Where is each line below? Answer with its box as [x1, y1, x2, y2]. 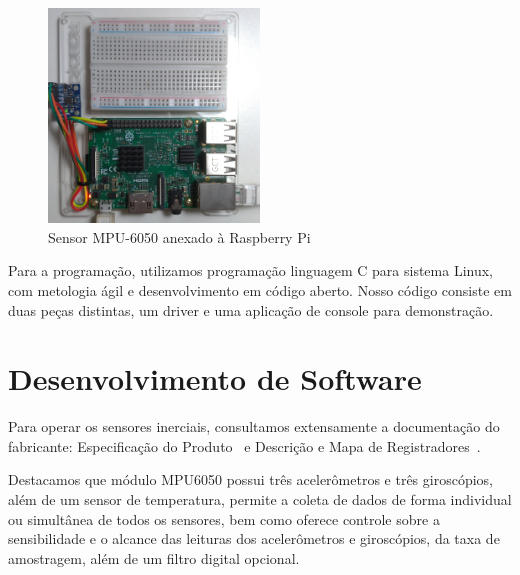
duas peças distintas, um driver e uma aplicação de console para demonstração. [8, 299, 494, 320]
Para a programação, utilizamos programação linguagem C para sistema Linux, [8, 260, 494, 281]
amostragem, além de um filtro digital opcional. [8, 547, 300, 568]
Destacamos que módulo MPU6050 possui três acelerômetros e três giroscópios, [8, 469, 493, 490]
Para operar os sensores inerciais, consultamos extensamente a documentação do [8, 416, 500, 437]
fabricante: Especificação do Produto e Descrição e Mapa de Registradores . [8, 435, 481, 456]
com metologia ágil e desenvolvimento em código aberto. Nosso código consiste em [8, 279, 512, 300]
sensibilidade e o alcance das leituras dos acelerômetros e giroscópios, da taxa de [8, 528, 500, 549]
